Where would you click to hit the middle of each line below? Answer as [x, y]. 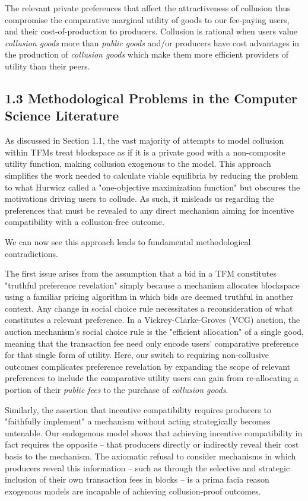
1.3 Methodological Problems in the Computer [151, 98]
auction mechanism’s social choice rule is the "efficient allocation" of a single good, [154, 332]
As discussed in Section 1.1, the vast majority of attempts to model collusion [145, 140]
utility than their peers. [47, 66]
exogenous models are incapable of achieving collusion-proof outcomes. [133, 491]
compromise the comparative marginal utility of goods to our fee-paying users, [147, 19]
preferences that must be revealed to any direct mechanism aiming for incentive [150, 210]
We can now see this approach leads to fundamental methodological [128, 241]
